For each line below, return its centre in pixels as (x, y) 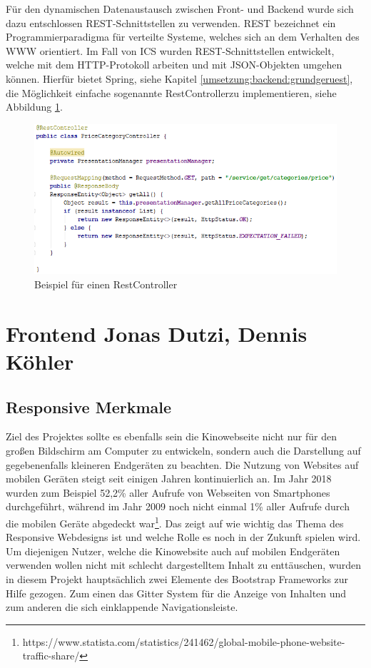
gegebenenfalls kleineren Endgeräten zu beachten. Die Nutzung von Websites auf (182, 464)
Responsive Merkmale (89, 406)
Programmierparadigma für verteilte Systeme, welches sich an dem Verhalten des (183, 37)
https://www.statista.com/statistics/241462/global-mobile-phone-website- (184, 641)
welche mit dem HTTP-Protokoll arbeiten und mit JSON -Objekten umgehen (174, 65)
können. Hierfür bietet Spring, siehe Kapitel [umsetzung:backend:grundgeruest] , (179, 78)
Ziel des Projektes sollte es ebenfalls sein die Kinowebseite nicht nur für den (171, 436)
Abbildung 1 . (34, 107)
